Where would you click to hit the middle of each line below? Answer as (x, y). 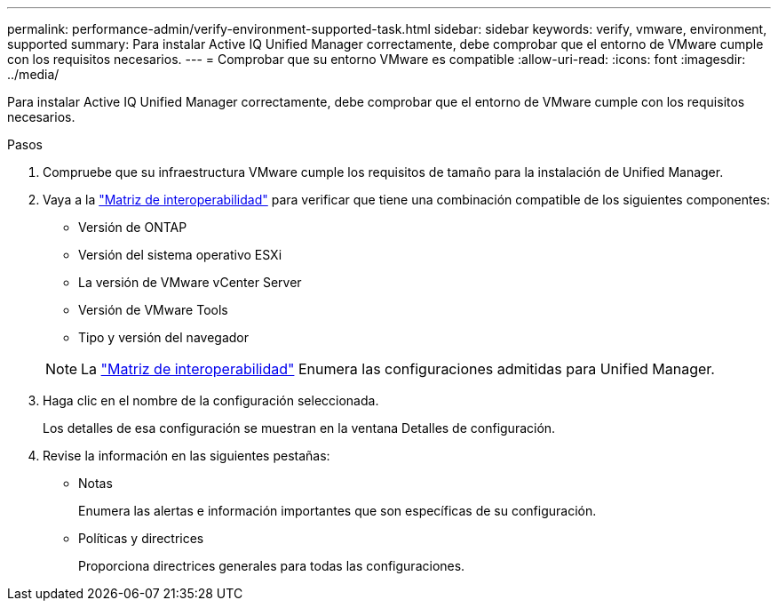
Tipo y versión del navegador (163, 337)
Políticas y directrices (141, 538)
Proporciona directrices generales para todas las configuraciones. (272, 566)
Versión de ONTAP (133, 227)
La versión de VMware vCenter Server (190, 282)
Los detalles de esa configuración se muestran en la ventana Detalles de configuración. (299, 428)
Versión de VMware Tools (153, 310)
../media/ (33, 74)
